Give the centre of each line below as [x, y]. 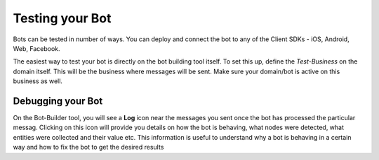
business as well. [38, 81]
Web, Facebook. [36, 48]
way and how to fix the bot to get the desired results [88, 147]
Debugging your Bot [58, 101]
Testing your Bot [62, 18]
